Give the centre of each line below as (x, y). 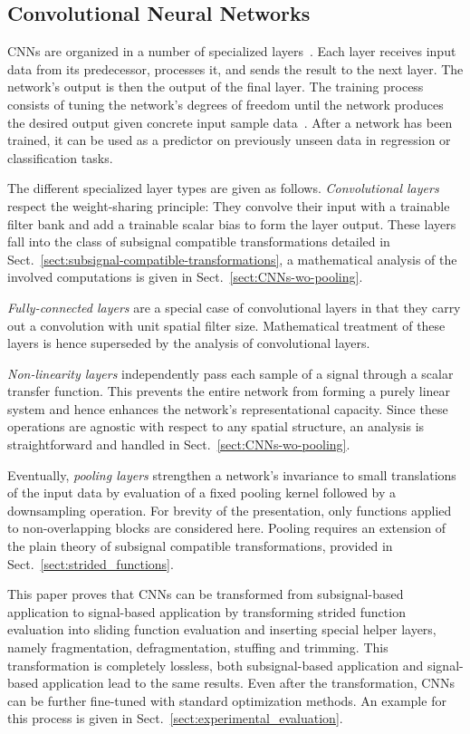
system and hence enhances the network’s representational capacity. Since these (228, 408)
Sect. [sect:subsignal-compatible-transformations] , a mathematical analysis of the (232, 259)
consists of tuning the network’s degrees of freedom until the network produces (225, 104)
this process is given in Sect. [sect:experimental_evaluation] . (175, 718)
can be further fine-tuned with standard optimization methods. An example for (227, 700)
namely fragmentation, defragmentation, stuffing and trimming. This (198, 647)
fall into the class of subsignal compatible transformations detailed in (199, 241)
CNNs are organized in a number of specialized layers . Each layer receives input (232, 51)
